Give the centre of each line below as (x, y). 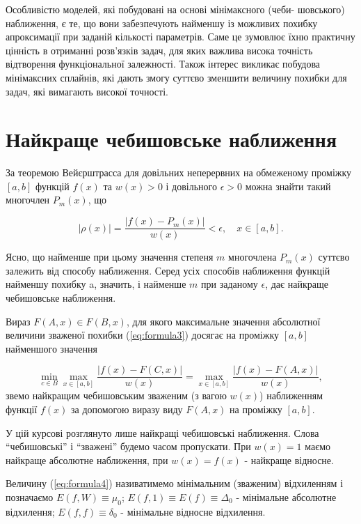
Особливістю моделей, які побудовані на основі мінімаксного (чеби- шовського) (175, 9)
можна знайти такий (288, 186)
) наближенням (291, 395)
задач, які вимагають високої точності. (87, 91)
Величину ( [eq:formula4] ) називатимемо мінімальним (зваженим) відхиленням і (175, 483)
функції (22, 409)
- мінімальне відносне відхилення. (193, 511)
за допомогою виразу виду (127, 409)
